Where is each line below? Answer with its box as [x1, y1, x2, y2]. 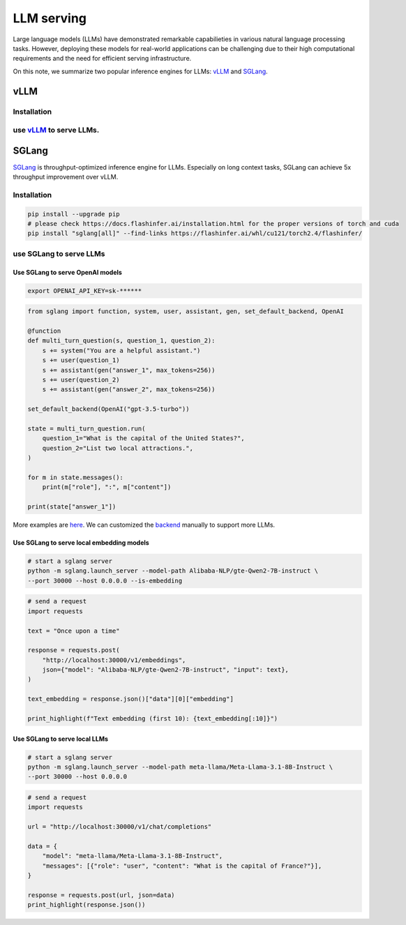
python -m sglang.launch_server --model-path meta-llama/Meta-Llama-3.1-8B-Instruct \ [27, 763, 333, 771]
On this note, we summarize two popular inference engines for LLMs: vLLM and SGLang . [13, 67, 268, 75]
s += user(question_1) [42, 356, 120, 364]
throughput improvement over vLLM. [13, 173, 119, 181]
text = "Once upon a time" [27, 626, 120, 635]
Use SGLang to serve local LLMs [13, 735, 108, 743]
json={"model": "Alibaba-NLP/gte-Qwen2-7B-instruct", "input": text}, [42, 666, 290, 674]
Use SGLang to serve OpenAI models [13, 268, 122, 276]
